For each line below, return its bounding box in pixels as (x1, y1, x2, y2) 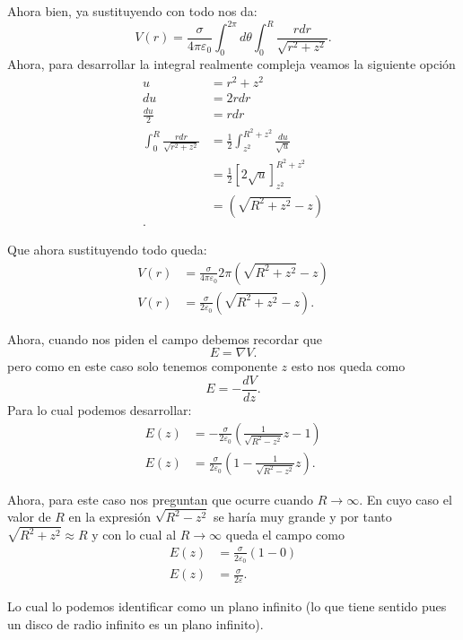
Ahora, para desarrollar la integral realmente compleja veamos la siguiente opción (7, 54, 456, 73)
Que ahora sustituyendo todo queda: (7, 240, 207, 258)
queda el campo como (225, 525, 345, 544)
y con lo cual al (92, 525, 177, 544)
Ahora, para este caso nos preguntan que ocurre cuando (7, 489, 314, 508)
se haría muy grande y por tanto (213, 507, 392, 526)
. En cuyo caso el (359, 489, 452, 508)
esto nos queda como (291, 357, 406, 376)
